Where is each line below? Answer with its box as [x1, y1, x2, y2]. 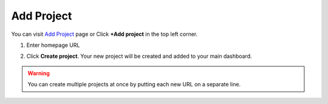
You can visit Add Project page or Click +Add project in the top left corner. [11, 30, 198, 38]
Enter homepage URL [26, 41, 80, 49]
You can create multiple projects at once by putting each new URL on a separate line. [27, 81, 241, 88]
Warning [27, 69, 50, 77]
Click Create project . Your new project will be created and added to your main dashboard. [26, 52, 252, 60]
